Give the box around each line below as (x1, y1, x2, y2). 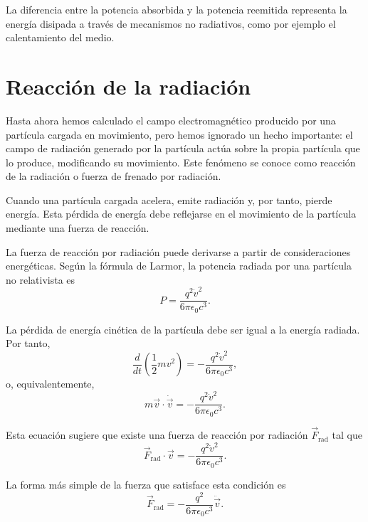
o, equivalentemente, (6, 376, 95, 391)
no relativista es (6, 272, 75, 287)
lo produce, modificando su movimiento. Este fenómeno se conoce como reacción (6, 154, 356, 169)
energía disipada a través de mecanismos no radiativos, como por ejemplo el (6, 16, 336, 31)
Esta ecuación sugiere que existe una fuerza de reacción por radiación (6, 427, 308, 442)
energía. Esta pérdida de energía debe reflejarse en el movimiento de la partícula (6, 206, 357, 221)
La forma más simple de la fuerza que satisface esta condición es (6, 476, 286, 491)
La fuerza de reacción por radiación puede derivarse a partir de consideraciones (6, 244, 351, 259)
